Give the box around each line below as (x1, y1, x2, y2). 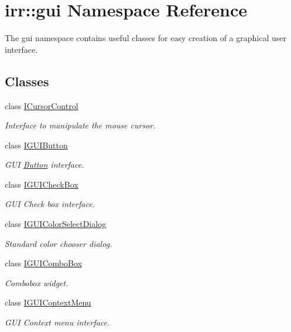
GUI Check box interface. (5, 198, 95, 210)
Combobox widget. (5, 276, 69, 289)
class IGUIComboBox (5, 257, 82, 269)
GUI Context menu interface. (5, 316, 110, 328)
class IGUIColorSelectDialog (5, 218, 107, 230)
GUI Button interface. (5, 158, 84, 171)
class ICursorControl (5, 99, 78, 111)
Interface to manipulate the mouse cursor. (5, 119, 156, 131)
